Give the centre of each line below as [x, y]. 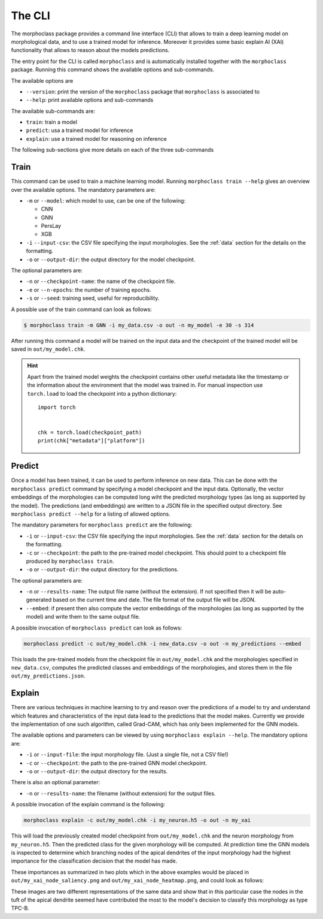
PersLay [51, 226]
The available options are [42, 80]
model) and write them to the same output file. [83, 617]
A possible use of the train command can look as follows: [82, 309]
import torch [57, 407]
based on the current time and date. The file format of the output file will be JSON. [154, 600]
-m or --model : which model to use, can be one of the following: [106, 200]
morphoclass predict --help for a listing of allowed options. [91, 514]
